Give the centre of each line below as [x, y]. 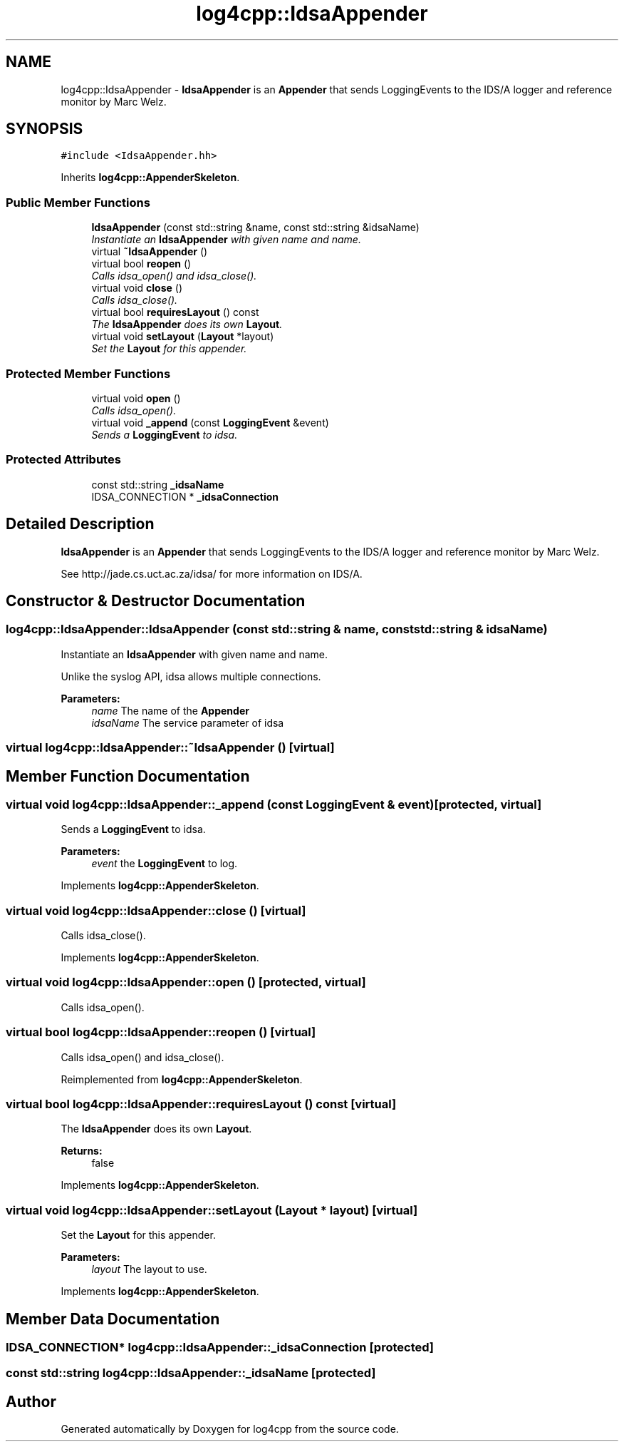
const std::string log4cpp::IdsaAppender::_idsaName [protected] [191, 1373]
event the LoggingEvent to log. [165, 864]
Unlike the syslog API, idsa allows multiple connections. [191, 676]
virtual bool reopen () [141, 264]
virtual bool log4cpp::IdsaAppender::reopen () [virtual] [161, 1032]
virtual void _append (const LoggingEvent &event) [210, 422]
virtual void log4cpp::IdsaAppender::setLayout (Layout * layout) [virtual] [212, 1210]
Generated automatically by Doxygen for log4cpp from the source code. [230, 1429]
